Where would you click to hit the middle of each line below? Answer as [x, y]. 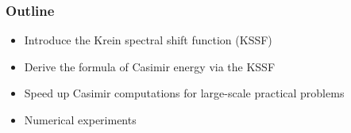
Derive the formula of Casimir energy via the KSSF [150, 66]
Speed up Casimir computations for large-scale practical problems [184, 93]
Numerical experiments [80, 120]
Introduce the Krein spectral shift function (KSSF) [148, 40]
